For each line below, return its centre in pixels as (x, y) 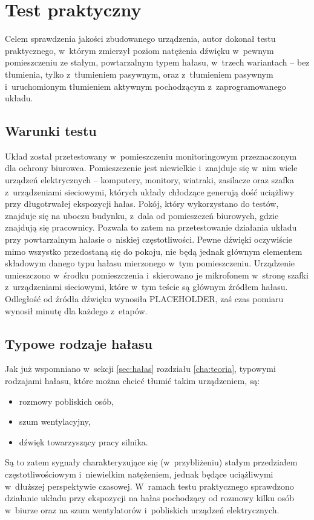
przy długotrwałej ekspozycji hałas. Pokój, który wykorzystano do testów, (142, 204)
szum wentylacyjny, (55, 421)
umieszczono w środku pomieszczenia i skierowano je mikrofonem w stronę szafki (157, 275)
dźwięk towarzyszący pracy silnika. (83, 441)
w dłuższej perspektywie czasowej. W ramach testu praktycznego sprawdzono (149, 486)
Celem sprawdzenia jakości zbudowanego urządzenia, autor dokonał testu (140, 39)
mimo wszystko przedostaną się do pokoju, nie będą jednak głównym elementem (154, 251)
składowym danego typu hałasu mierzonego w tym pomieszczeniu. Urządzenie (150, 263)
